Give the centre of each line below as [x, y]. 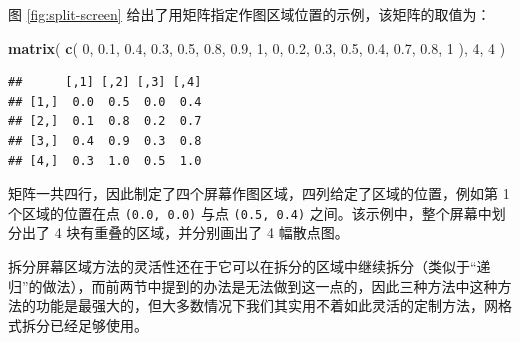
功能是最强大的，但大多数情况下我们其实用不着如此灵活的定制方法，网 [266, 305]
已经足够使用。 [98, 324]
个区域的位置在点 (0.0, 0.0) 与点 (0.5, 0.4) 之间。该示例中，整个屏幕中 [250, 212]
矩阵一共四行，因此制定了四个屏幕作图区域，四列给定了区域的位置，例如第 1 [259, 193]
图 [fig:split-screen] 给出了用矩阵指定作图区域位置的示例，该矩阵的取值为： [249, 14]
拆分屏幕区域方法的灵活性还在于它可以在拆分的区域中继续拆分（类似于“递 [249, 266]
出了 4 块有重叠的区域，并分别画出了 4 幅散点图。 [185, 232]
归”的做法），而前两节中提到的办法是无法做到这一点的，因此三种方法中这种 [253, 285]
